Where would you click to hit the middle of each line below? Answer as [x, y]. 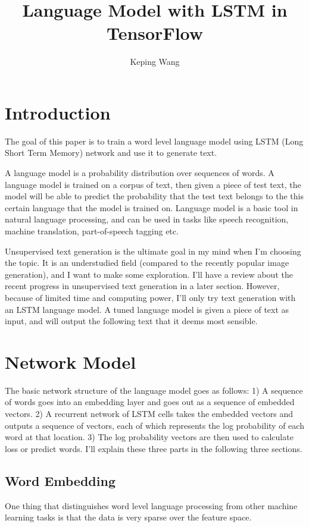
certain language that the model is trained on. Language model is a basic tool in [152, 207]
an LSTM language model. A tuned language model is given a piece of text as [147, 309]
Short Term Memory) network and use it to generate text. [111, 153]
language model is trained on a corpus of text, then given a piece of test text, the [153, 184]
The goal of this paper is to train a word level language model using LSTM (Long [154, 141]
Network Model [71, 361]
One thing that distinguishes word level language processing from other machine [151, 505]
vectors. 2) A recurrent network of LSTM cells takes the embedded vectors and [149, 414]
